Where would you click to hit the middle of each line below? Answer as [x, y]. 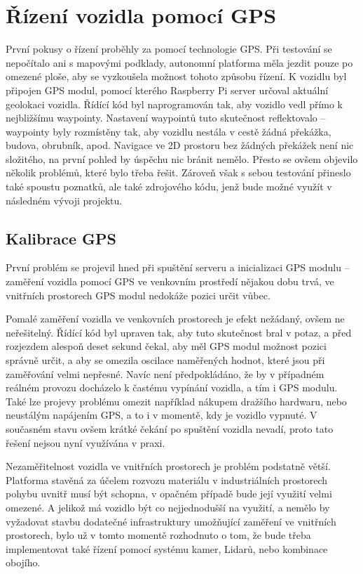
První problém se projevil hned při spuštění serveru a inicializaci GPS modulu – [178, 267]
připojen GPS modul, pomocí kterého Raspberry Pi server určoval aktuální [167, 90]
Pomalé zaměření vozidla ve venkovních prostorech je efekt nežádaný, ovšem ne [175, 319]
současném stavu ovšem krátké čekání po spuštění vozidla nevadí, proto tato [170, 428]
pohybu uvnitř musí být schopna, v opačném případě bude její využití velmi [169, 494]
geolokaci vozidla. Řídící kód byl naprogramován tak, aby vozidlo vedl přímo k [174, 104]
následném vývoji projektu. [64, 200]
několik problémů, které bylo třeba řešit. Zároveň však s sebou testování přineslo [178, 172]
